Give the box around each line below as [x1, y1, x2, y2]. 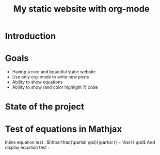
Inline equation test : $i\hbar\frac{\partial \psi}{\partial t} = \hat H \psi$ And [5, 139, 155, 145]
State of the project [5, 101, 84, 112]
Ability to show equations [12, 79, 63, 85]
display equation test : [5, 144, 49, 151]
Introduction [5, 31, 56, 42]
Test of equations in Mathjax [5, 124, 122, 134]
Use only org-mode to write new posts [12, 74, 89, 80]
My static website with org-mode [13, 3, 150, 15]
